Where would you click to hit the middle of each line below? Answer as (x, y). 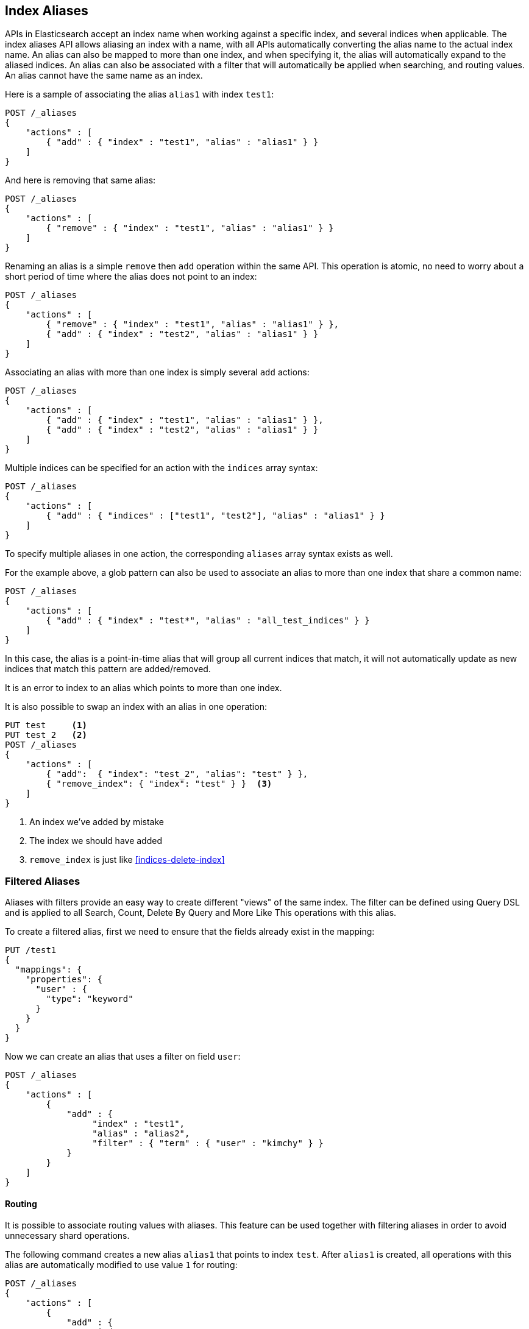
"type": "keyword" (90, 999)
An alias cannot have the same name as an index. (104, 76)
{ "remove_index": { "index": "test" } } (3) (159, 784)
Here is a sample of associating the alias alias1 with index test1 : (140, 94)
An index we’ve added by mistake (97, 822)
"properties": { (64, 980)
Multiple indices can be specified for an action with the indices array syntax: (162, 468)
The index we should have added (96, 841)
